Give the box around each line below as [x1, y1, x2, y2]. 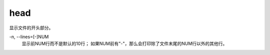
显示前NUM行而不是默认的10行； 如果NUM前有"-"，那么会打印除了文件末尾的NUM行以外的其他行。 [21, 41, 227, 47]
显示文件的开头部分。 [9, 25, 53, 31]
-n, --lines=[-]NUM [9, 34, 49, 40]
